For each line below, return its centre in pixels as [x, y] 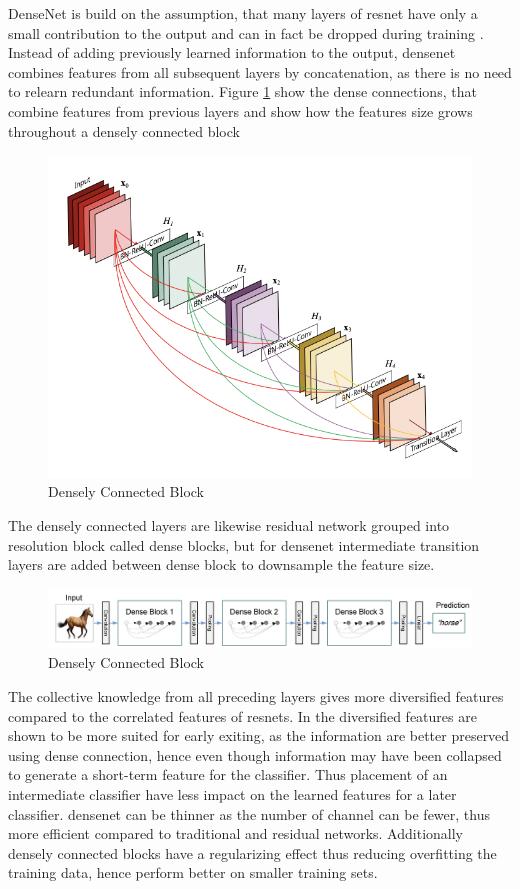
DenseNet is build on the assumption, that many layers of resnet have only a [243, 13]
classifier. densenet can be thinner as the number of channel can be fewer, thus [249, 813]
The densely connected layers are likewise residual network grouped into [229, 525]
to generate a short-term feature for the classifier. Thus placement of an [228, 774]
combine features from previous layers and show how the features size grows [240, 110]
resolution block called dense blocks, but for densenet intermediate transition [244, 544]
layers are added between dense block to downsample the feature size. [221, 564]
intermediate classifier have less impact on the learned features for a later [232, 794]
